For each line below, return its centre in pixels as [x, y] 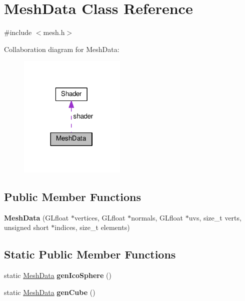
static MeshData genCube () [50, 292]
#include [18, 32]
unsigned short [26, 227]
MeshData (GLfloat [36, 217]
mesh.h [54, 32]
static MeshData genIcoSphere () [58, 275]
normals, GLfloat [157, 217]
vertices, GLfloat [100, 217]
